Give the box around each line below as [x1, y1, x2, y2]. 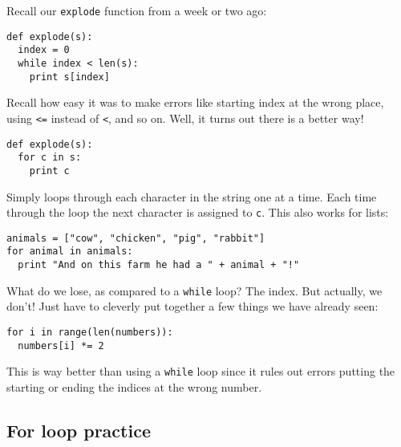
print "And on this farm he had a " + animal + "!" [18, 259, 300, 271]
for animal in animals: [6, 246, 133, 258]
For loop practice [6, 417, 151, 442]
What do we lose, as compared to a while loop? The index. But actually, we [6, 282, 383, 299]
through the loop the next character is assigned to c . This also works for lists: [6, 204, 389, 221]
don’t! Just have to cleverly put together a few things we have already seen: [6, 298, 379, 315]
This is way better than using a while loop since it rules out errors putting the [6, 363, 395, 380]
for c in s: [18, 152, 82, 164]
